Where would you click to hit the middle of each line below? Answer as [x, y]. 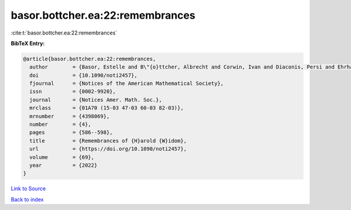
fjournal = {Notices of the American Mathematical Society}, [127, 84]
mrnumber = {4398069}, [70, 116]
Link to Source [28, 189]
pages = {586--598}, [71, 132]
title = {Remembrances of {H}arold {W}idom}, [108, 141]
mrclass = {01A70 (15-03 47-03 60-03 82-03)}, [106, 108]
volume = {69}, [62, 157]
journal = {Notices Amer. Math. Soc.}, [96, 100]
